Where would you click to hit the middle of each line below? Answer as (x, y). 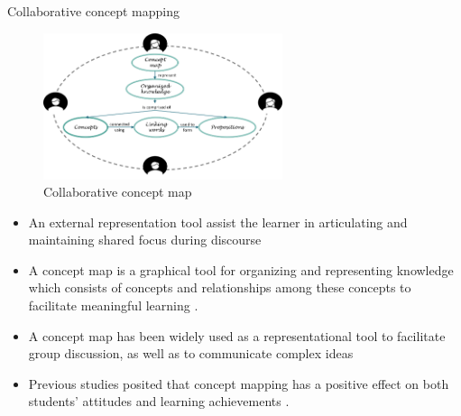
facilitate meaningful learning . (113, 305)
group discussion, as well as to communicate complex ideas (191, 353)
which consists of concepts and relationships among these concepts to (220, 287)
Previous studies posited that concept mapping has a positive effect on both (239, 383)
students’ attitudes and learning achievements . (159, 401)
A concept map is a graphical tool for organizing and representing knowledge (241, 269)
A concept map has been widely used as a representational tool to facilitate (237, 335)
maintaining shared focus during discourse (145, 240)
